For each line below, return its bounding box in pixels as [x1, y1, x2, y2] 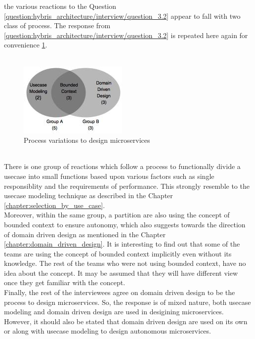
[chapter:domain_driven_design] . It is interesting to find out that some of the [4, 239, 240, 249]
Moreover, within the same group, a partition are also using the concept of [4, 210, 230, 220]
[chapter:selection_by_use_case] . [4, 200, 105, 210]
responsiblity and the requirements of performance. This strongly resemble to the [4, 180, 250, 191]
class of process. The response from [4, 20, 111, 31]
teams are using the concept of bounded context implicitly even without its [4, 248, 232, 258]
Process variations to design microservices [24, 135, 150, 145]
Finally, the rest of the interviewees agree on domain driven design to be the [4, 287, 235, 297]
